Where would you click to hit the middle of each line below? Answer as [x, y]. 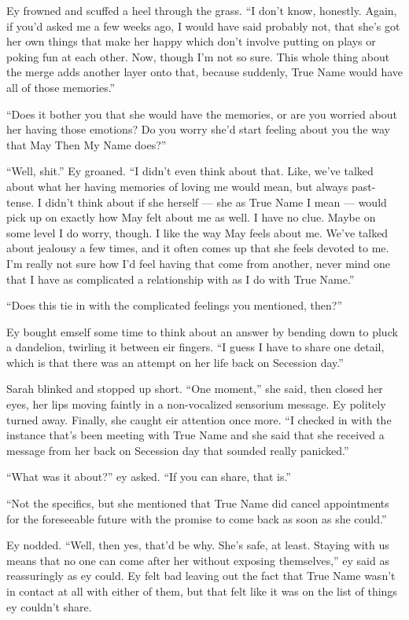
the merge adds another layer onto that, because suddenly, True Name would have [204, 72]
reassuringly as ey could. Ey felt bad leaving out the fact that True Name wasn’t [201, 576]
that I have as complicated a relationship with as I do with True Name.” [181, 279]
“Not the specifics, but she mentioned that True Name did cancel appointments [198, 503]
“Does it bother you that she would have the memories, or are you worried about [202, 114]
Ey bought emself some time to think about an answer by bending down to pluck [202, 331]
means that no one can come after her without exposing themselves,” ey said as [198, 560]
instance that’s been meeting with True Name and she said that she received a [195, 435]
